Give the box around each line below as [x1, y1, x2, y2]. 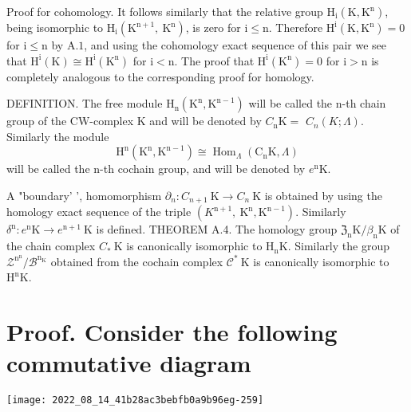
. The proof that [174, 52, 255, 69]
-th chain [342, 95, 386, 112]
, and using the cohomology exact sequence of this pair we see [84, 37, 386, 53]
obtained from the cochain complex [50, 253, 223, 269]
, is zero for [185, 19, 241, 35]
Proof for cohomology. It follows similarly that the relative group [6, 3, 323, 19]
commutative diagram [6, 347, 251, 379]
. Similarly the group [287, 237, 389, 254]
